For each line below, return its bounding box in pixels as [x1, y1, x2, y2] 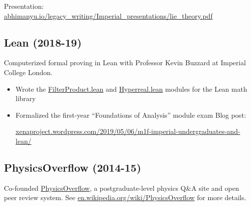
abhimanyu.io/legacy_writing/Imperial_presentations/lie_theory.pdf [4, 10, 213, 21]
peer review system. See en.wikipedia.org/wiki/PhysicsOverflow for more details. [4, 192, 247, 203]
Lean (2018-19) [4, 34, 82, 50]
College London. [4, 67, 53, 77]
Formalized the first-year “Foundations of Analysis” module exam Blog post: [15, 109, 246, 120]
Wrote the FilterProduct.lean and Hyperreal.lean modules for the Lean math [15, 83, 247, 94]
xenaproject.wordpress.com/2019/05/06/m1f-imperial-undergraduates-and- [15, 126, 240, 136]
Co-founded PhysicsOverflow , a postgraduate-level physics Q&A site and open [4, 182, 239, 193]
